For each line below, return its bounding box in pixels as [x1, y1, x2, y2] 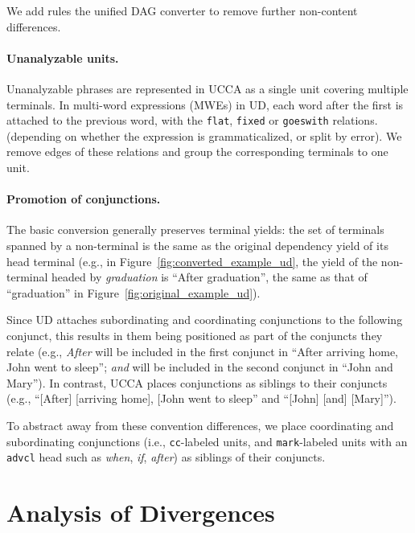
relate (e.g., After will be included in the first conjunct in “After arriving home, [6, 342, 399, 359]
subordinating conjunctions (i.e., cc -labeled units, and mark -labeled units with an [6, 433, 408, 449]
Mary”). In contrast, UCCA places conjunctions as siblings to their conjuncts [6, 374, 388, 391]
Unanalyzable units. [6, 49, 119, 66]
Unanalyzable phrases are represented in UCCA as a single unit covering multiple [6, 80, 409, 96]
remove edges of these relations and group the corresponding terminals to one [6, 143, 388, 160]
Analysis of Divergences [6, 496, 275, 529]
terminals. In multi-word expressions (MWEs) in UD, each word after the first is [6, 96, 404, 113]
